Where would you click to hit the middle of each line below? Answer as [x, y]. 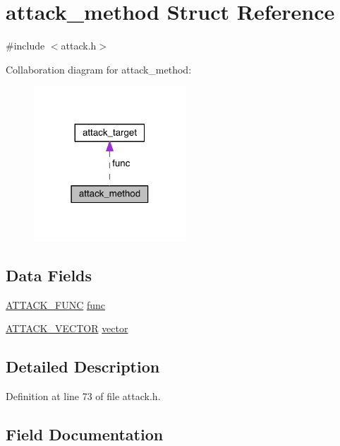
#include [25, 46]
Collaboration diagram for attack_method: [99, 69]
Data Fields [49, 275]
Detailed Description [83, 366]
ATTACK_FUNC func [55, 304]
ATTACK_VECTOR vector [67, 328]
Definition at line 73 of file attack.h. [83, 396]
